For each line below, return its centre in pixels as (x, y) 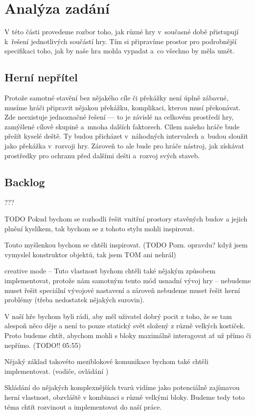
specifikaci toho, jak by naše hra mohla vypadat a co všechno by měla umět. (120, 51)
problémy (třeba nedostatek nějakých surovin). (75, 300)
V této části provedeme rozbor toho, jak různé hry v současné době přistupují (122, 32)
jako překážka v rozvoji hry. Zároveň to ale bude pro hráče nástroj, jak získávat (124, 146)
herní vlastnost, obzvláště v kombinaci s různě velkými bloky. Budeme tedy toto (125, 397)
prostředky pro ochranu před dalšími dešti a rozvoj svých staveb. (102, 155)
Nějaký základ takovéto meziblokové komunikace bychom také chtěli (106, 361)
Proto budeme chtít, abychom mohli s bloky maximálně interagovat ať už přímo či (128, 335)
